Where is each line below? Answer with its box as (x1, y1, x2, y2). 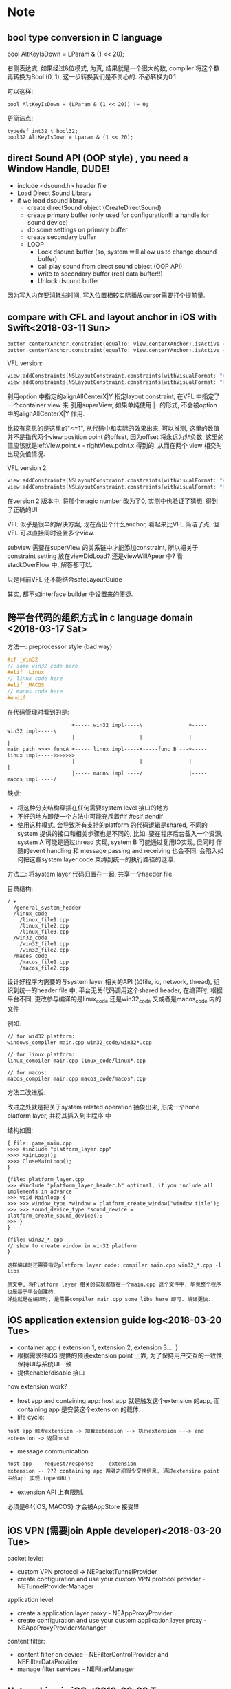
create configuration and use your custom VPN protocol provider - (16, 1575, 206, 1584)
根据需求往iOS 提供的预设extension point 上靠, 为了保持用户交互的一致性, (16, 1351, 224, 1360)
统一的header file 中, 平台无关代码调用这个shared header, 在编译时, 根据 (19, 986, 223, 994)
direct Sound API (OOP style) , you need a (7, 152, 188, 164)
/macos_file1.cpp (19, 959, 69, 965)
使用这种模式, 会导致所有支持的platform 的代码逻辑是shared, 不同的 (16, 821, 208, 829)
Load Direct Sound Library (16, 189, 92, 197)
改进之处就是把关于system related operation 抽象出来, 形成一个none (7, 1103, 199, 1111)
